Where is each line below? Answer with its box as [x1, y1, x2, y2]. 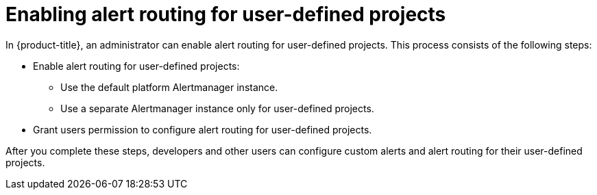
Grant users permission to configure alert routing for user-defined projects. [33, 123, 372, 135]
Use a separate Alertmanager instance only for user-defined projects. [60, 102, 374, 114]
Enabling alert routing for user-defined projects [5, 3, 446, 26]
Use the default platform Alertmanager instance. [60, 81, 278, 93]
